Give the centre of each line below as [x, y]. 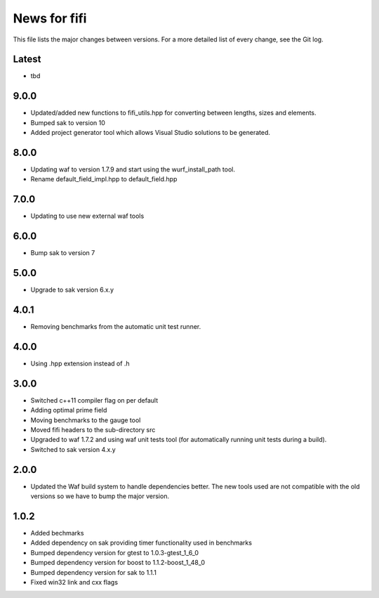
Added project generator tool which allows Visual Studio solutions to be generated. [150, 133]
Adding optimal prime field [69, 410]
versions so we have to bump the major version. [100, 496]
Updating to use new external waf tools [87, 216]
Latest [27, 59]
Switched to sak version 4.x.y [73, 449]
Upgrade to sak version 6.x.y [72, 290]
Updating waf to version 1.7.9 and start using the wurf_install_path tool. [133, 169]
